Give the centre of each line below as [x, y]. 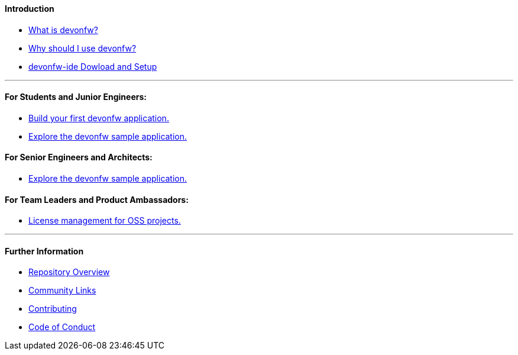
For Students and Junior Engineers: [76, 97]
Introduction [30, 9]
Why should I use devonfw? [82, 48]
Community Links [62, 291]
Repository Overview [69, 272]
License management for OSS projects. [105, 221]
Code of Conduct [62, 327]
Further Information [44, 251]
